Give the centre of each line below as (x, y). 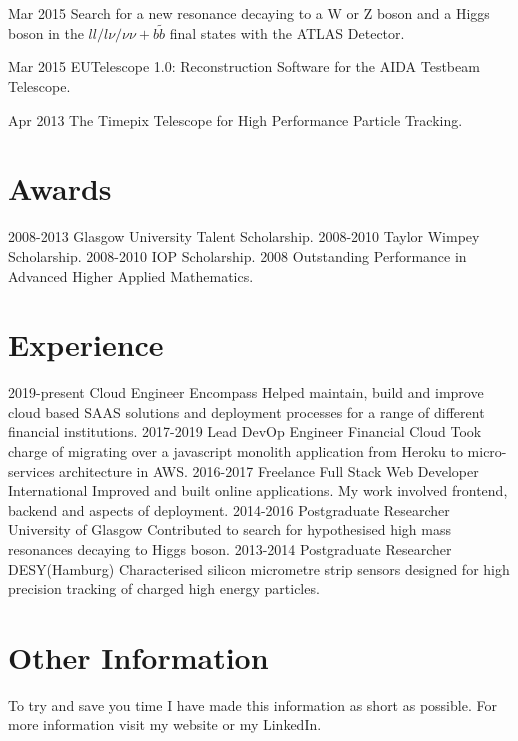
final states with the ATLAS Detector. (287, 32)
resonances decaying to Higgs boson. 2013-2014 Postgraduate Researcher (230, 548)
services (31, 470)
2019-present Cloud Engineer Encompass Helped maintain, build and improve (246, 392)
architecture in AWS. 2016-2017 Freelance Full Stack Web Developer (269, 470)
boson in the (46, 32)
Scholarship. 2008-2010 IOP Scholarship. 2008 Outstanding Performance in (237, 255)
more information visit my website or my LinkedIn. (165, 724)
